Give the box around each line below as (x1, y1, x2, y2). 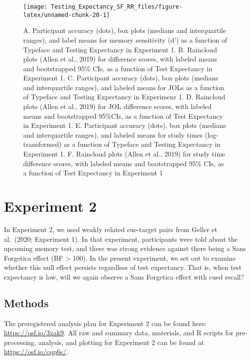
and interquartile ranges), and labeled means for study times (23, 129, 203, 140)
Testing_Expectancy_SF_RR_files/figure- (51, 3, 183, 10)
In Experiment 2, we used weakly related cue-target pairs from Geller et (4, 224, 218, 234)
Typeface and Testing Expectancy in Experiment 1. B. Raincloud (23, 44, 217, 54)
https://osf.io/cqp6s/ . (4, 346, 68, 357)
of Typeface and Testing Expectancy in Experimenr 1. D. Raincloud (23, 92, 225, 102)
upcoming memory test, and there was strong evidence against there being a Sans (4, 243, 246, 253)
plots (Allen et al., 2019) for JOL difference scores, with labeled (23, 101, 212, 111)
